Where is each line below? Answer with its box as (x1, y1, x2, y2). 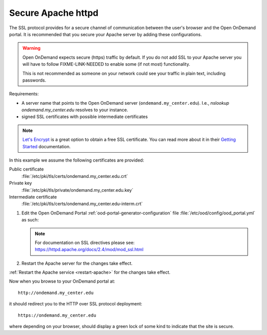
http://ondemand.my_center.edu (18, 290, 94, 295)
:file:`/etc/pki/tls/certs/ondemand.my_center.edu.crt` (21, 173, 128, 179)
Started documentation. (22, 143, 71, 149)
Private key (9, 180, 32, 186)
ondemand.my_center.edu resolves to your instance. (21, 107, 129, 113)
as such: (21, 217, 39, 223)
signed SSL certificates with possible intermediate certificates (21, 114, 148, 120)
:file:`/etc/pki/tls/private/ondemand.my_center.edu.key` (21, 187, 133, 193)
